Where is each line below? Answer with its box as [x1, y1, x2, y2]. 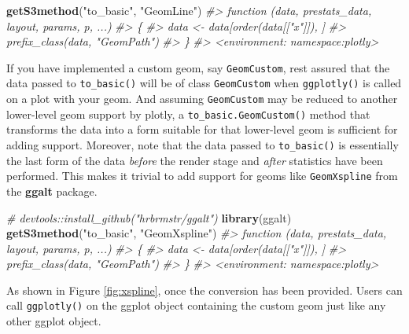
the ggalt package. [6, 182, 98, 199]
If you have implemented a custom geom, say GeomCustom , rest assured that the [6, 59, 390, 75]
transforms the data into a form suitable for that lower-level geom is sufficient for [6, 121, 398, 138]
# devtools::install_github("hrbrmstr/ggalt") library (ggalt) [6, 209, 292, 226]
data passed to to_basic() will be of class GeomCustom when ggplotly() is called [6, 75, 402, 91]
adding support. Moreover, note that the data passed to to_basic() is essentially [6, 137, 399, 152]
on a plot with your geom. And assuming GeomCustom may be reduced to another [6, 90, 398, 107]
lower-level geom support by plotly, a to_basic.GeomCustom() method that [6, 105, 370, 122]
